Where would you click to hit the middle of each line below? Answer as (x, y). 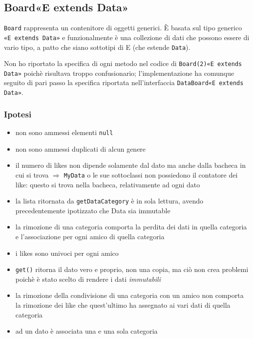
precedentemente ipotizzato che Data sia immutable (93, 210)
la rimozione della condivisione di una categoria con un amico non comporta (129, 295)
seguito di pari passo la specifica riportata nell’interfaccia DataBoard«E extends (124, 82)
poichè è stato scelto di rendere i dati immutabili (88, 279)
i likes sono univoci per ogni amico (67, 253)
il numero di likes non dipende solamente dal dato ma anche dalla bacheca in (130, 165)
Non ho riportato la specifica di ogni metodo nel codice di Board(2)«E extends (123, 63)
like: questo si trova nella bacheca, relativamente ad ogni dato (108, 184)
